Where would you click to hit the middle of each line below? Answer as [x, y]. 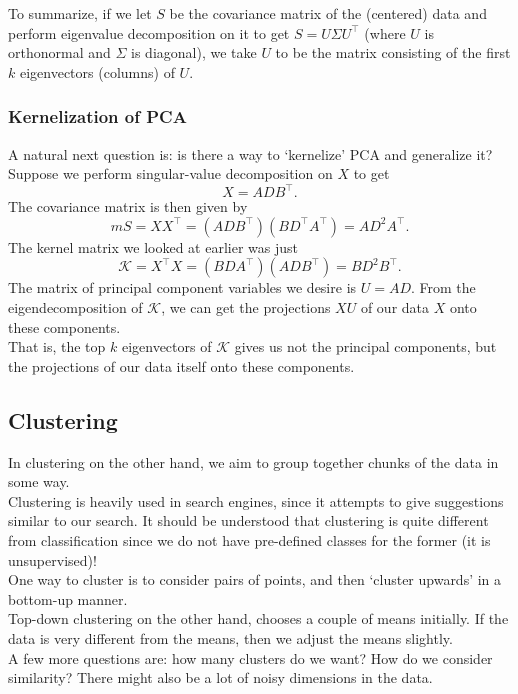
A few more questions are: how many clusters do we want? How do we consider [250, 657]
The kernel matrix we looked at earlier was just [153, 246]
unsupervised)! [52, 559]
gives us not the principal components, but [365, 346]
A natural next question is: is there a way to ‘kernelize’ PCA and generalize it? [250, 153]
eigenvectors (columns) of [97, 71]
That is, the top [57, 346]
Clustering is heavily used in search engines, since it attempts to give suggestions [256, 500]
